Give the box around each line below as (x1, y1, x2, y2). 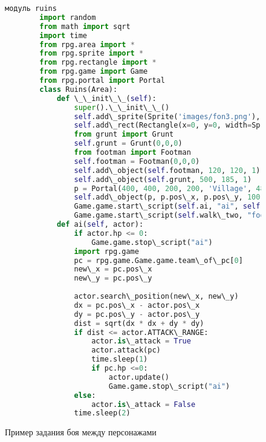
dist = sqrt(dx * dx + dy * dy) (74, 319, 204, 328)
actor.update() (108, 372, 170, 382)
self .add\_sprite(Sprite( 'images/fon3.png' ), (74, 112, 261, 121)
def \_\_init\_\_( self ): (56, 94, 157, 103)
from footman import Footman (74, 148, 191, 157)
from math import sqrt (39, 22, 131, 31)
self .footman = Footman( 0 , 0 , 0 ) (74, 157, 200, 166)
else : (74, 391, 96, 400)
